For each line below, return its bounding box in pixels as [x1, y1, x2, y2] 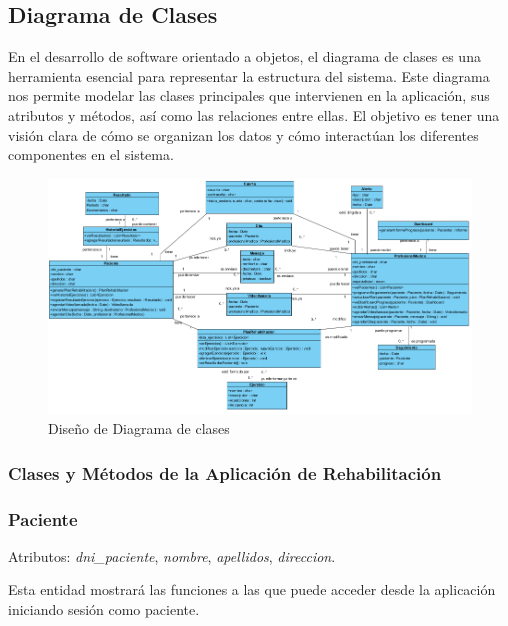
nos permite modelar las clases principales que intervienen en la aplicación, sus [8, 85, 490, 106]
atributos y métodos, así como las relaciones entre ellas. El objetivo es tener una [8, 104, 500, 125]
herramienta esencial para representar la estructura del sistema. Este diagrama [8, 65, 490, 86]
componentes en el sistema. [8, 144, 174, 165]
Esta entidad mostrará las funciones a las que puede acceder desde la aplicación [8, 579, 496, 600]
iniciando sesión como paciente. [8, 599, 200, 619]
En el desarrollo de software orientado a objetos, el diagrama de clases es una [8, 46, 481, 67]
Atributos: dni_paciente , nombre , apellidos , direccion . [8, 545, 336, 566]
